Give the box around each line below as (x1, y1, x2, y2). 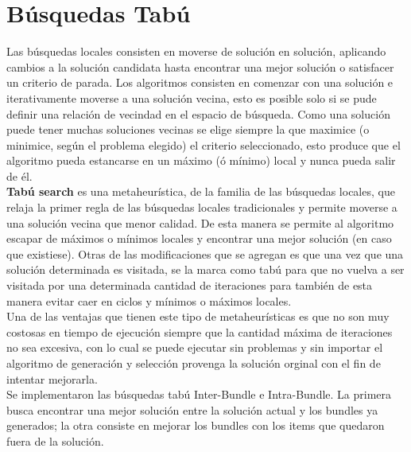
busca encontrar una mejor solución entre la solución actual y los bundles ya (6, 401, 378, 418)
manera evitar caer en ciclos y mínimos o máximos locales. (6, 292, 292, 309)
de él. (6, 167, 33, 184)
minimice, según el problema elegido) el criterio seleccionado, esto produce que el (6, 136, 401, 153)
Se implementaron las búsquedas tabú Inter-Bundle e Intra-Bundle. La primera (6, 386, 392, 403)
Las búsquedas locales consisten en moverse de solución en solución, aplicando (6, 43, 386, 60)
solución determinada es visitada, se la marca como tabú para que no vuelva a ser (6, 261, 405, 278)
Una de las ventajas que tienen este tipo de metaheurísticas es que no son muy (6, 308, 390, 325)
